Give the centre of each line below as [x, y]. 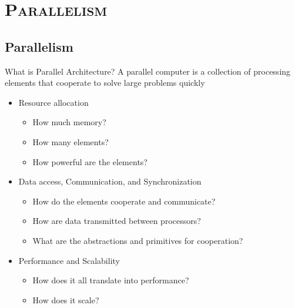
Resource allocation [53, 102]
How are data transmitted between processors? [117, 221]
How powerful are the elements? [90, 161]
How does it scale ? [66, 299]
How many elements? [71, 141]
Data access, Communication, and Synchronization [110, 181]
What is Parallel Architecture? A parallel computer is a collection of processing [148, 71]
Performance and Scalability [69, 260]
